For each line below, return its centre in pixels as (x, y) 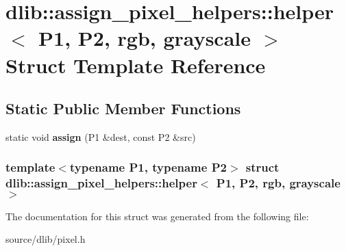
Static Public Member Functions (123, 108)
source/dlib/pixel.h (46, 239)
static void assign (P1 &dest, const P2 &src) (101, 136)
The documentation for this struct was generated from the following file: (157, 216)
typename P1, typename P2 (148, 167)
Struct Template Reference (136, 65)
